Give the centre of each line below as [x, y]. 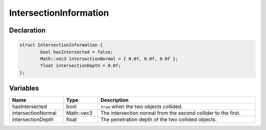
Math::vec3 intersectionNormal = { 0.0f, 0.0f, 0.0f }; [109, 59]
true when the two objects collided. [141, 107]
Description [115, 100]
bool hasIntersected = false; [77, 52]
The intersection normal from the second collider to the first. [170, 113]
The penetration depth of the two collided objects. [158, 120]
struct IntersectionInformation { [61, 45]
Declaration [27, 30]
